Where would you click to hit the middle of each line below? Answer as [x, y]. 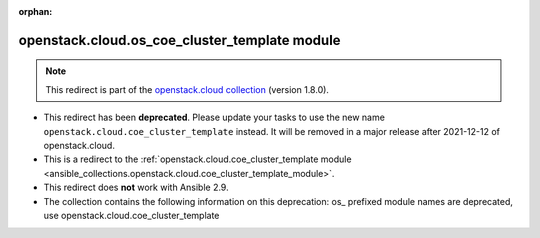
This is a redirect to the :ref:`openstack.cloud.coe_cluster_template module [197, 159]
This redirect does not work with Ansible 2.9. [136, 187]
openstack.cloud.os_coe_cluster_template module [179, 40]
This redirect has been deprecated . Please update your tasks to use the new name [214, 117]
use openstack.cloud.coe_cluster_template [131, 215]
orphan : [35, 11]
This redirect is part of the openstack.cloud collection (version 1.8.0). [187, 89]
